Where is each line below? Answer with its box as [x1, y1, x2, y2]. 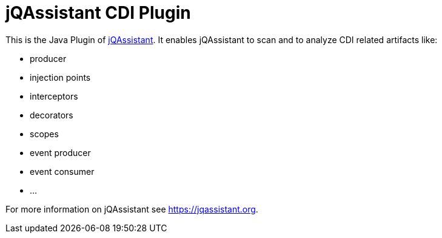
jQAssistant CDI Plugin [5, 2, 191, 23]
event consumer [30, 166, 95, 177]
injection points [30, 72, 91, 83]
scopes [30, 128, 59, 139]
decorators [30, 109, 73, 120]
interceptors [30, 90, 78, 101]
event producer [30, 147, 91, 158]
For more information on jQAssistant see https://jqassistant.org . [5, 203, 258, 214]
